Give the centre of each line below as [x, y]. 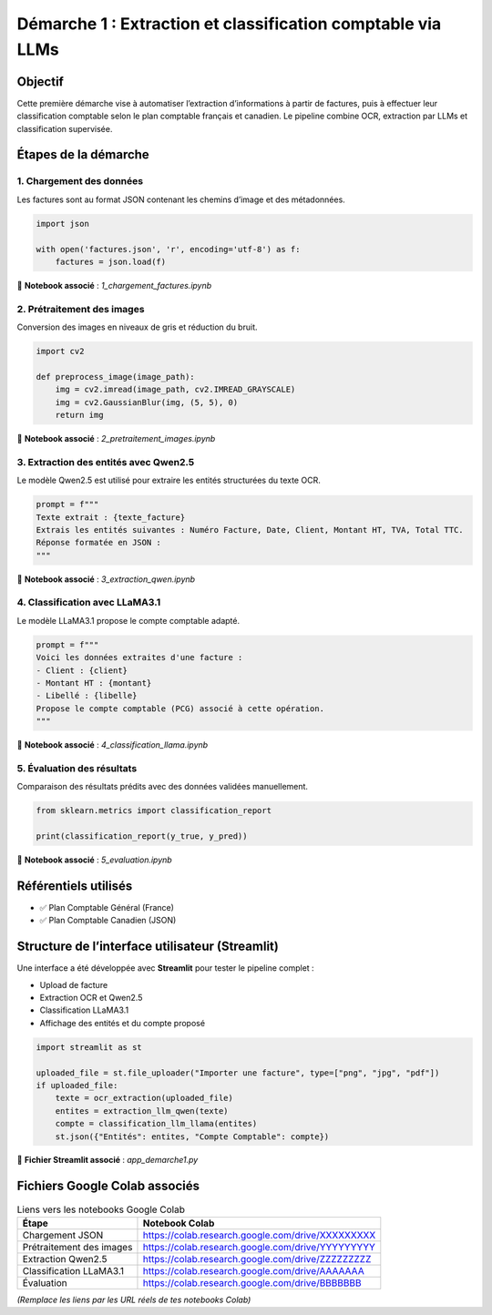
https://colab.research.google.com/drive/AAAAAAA [253, 1270]
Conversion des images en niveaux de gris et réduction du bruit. [137, 327]
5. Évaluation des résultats [77, 768]
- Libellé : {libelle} [87, 696]
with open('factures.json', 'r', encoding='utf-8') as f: [168, 249]
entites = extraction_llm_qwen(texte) [142, 1111]
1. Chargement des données [80, 181]
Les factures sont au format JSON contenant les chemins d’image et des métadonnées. [181, 199]
